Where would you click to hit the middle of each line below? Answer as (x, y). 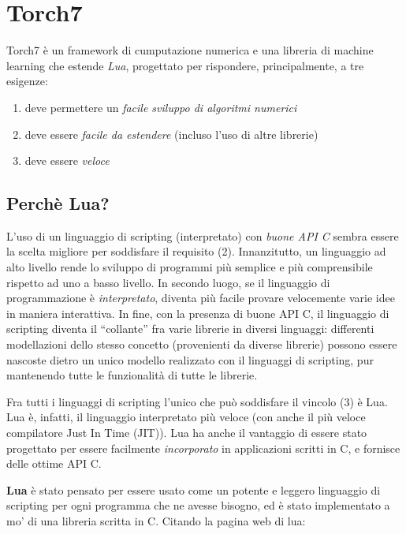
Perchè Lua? (58, 203)
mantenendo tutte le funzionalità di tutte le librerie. (132, 375)
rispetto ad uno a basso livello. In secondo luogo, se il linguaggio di (168, 282)
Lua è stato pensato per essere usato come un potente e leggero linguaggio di (194, 489)
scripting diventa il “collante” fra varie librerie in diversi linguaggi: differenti (190, 329)
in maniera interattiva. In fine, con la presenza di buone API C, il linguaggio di (198, 313)
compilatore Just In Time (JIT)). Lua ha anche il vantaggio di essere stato (187, 433)
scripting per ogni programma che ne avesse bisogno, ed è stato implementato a (198, 505)
